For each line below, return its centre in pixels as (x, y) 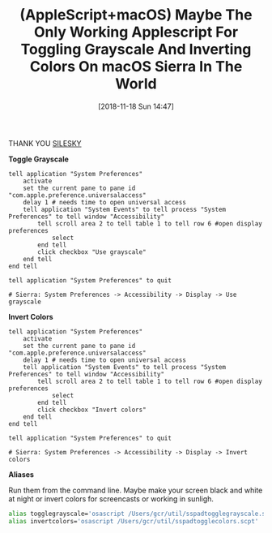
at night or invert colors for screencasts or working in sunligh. (111, 499)
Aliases (21, 474)
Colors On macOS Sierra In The (136, 67)
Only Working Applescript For (136, 32)
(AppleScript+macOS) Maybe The (136, 15)
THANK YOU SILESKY (45, 143)
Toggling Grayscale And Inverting (136, 49)
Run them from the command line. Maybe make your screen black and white (136, 490)
